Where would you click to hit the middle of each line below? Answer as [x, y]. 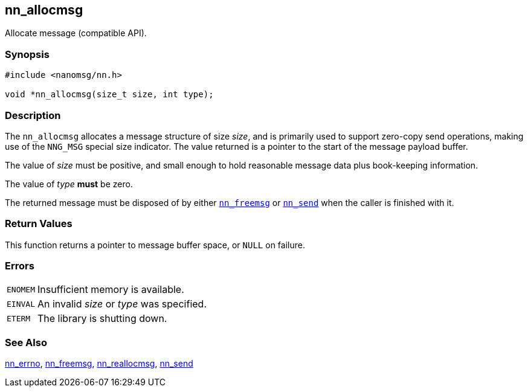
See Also [26, 342]
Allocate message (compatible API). [76, 33]
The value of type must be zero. [69, 184]
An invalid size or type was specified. [122, 304]
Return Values [39, 224]
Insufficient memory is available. [111, 290]
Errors [20, 266]
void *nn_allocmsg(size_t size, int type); [109, 95]
